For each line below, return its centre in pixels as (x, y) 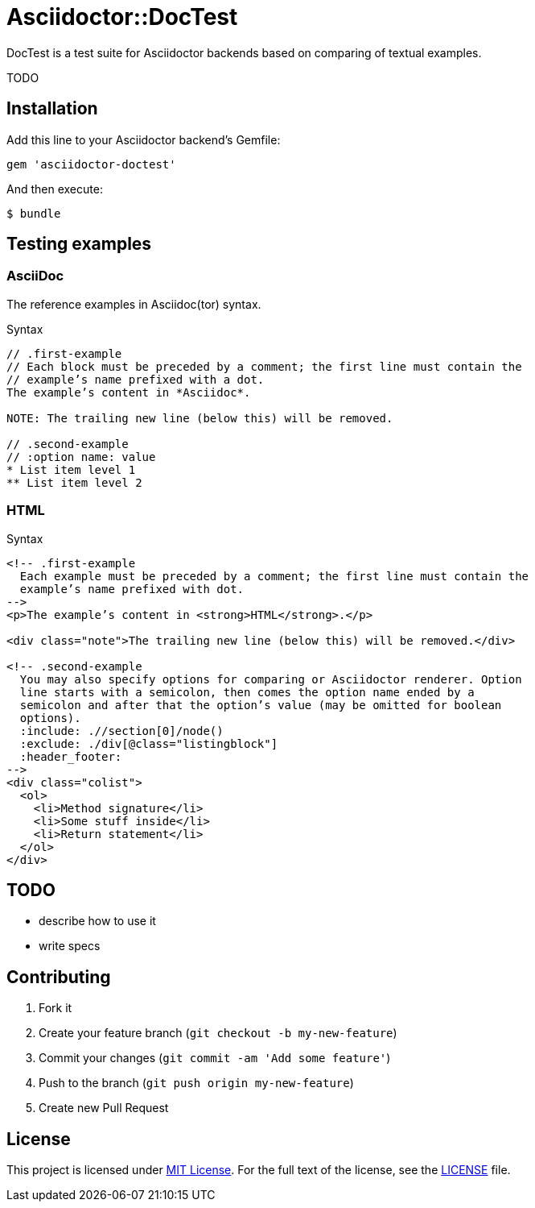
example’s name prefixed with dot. (132, 589)
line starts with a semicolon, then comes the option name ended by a (247, 692)
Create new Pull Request (104, 1108)
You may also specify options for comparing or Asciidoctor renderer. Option (271, 679)
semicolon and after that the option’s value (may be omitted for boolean (261, 705)
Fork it (56, 1008)
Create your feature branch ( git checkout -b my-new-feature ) (218, 1033)
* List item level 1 (71, 469)
